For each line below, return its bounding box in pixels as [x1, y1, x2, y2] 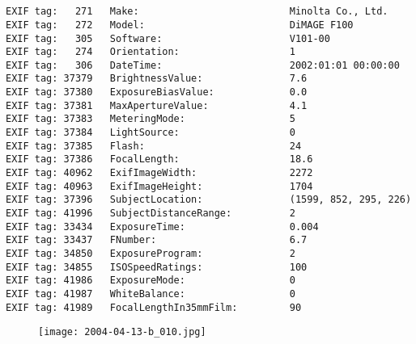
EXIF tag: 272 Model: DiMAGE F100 [6, 19, 354, 31]
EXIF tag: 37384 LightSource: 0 [6, 127, 295, 139]
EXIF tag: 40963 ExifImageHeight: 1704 [6, 180, 313, 192]
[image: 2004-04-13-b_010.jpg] [38, 326, 206, 338]
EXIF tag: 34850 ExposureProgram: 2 [6, 248, 295, 259]
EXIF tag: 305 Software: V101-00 [6, 32, 330, 44]
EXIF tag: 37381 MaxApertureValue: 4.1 [6, 99, 308, 111]
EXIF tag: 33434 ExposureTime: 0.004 [6, 220, 319, 233]
